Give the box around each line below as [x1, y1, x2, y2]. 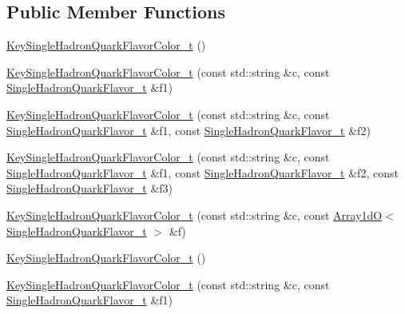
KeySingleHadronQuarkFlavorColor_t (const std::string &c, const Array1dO [6, 206, 383, 223]
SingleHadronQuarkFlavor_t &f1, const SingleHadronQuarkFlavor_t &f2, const [6, 164, 399, 181]
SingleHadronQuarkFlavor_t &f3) [6, 180, 173, 197]
